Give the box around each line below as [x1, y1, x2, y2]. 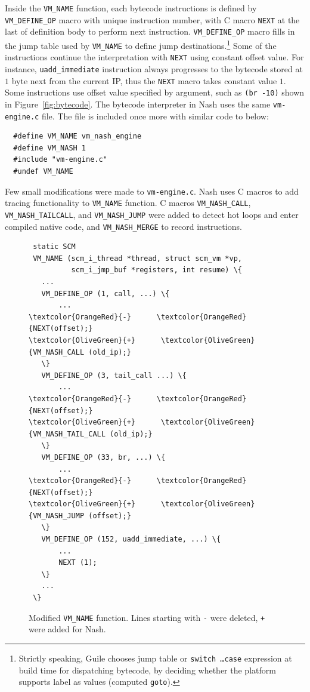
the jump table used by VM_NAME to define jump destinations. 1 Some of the [5, 37, 277, 51]
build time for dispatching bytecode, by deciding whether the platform [18, 663, 276, 676]
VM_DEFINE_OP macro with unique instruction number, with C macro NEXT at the [5, 13, 300, 26]
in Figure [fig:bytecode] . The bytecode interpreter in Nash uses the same [5, 97, 271, 110]
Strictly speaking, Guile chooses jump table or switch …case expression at [18, 651, 292, 664]
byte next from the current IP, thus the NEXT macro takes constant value [11, 74, 277, 87]
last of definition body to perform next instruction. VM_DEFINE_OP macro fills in [5, 25, 295, 38]
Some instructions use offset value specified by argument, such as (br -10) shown [5, 86, 305, 99]
